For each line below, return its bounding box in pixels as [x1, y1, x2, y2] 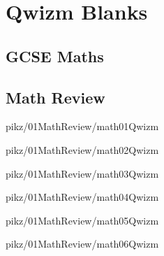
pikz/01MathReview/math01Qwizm [6, 119, 159, 134]
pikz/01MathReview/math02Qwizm [6, 142, 159, 157]
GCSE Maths [6, 45, 104, 66]
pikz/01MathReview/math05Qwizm [6, 213, 159, 227]
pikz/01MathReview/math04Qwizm [6, 190, 159, 204]
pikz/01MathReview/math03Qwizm [6, 166, 159, 180]
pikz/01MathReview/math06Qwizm [6, 236, 159, 251]
